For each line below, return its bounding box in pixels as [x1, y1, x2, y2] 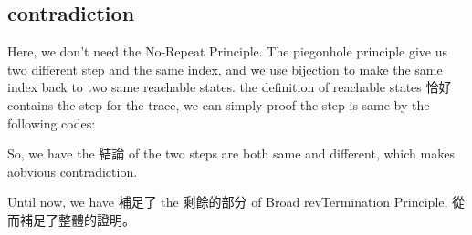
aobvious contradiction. [7, 161, 138, 180]
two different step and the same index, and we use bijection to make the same [7, 59, 443, 78]
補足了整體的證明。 [19, 209, 135, 229]
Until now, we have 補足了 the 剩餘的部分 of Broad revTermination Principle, [7, 192, 448, 211]
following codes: [7, 113, 96, 132]
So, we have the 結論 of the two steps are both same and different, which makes [7, 144, 455, 163]
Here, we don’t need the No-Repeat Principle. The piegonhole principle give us [7, 42, 448, 61]
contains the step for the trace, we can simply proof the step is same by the [7, 95, 430, 114]
